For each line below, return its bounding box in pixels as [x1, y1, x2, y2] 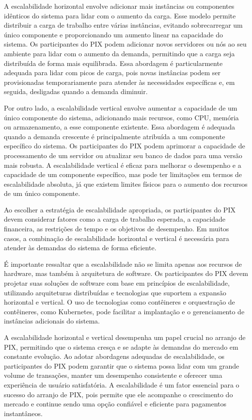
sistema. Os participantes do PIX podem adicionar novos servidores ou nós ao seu [4, 39, 247, 49]
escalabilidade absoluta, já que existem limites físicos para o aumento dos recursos [4, 178, 248, 189]
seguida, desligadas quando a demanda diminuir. [4, 86, 148, 97]
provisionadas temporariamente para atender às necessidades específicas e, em [4, 77, 235, 87]
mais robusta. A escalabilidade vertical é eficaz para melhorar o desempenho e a [4, 160, 241, 170]
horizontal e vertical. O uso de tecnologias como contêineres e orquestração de [4, 297, 235, 307]
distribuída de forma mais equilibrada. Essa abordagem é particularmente [4, 58, 223, 68]
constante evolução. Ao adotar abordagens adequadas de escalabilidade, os [4, 351, 225, 361]
